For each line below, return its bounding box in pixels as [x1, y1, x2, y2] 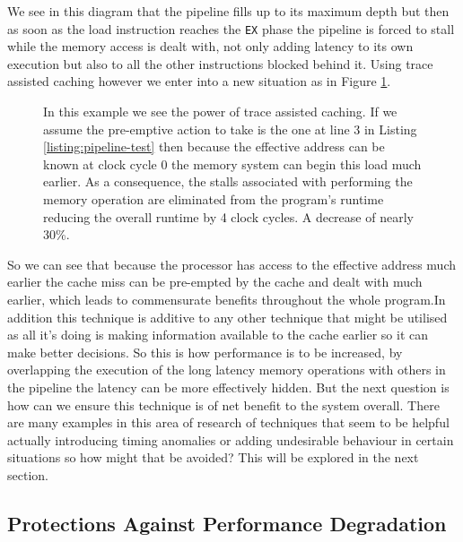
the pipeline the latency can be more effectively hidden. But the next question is [7, 377, 450, 396]
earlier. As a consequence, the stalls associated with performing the [43, 172, 413, 191]
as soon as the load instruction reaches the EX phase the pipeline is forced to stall [7, 19, 455, 38]
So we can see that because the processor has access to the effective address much [7, 254, 456, 273]
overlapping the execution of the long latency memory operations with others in [7, 360, 446, 379]
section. [7, 465, 48, 484]
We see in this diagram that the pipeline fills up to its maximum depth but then [7, 2, 450, 20]
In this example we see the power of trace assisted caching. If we [43, 102, 397, 121]
